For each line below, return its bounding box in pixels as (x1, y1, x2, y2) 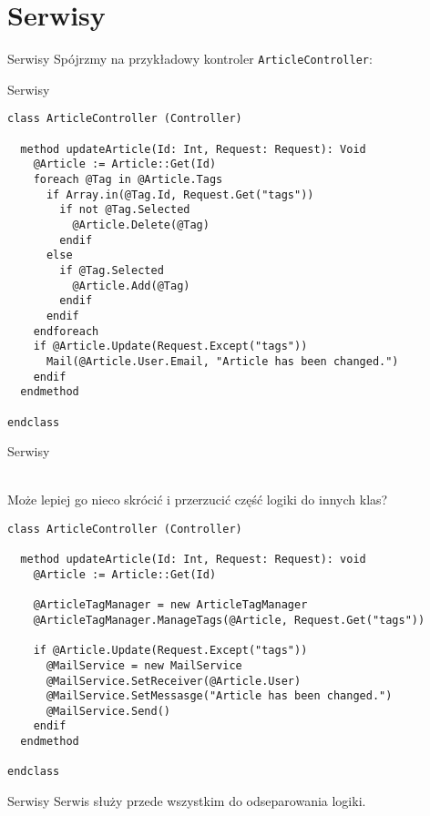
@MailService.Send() (46, 704, 170, 718)
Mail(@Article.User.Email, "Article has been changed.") (46, 354, 399, 368)
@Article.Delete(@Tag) (72, 218, 210, 231)
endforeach (33, 324, 99, 338)
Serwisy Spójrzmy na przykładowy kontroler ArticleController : (7, 49, 373, 68)
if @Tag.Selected (59, 263, 164, 277)
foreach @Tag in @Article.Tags (33, 173, 223, 186)
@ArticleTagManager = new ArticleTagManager (33, 598, 308, 612)
